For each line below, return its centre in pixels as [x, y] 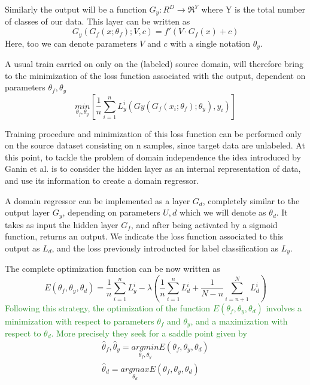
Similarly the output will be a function [76, 9]
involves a [284, 307]
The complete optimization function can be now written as [113, 269]
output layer [28, 212]
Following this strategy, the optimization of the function [108, 307]
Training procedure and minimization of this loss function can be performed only [153, 133]
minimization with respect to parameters [80, 321]
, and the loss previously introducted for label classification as [165, 248]
